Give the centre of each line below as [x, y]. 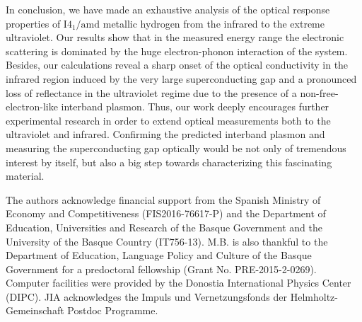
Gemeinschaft [35, 310]
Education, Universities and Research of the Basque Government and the [164, 227]
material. [25, 176]
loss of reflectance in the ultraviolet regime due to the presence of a [151, 92]
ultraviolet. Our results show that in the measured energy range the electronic [175, 37]
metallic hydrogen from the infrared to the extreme [214, 23]
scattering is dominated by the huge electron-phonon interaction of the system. [177, 51]
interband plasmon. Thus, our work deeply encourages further [195, 107]
